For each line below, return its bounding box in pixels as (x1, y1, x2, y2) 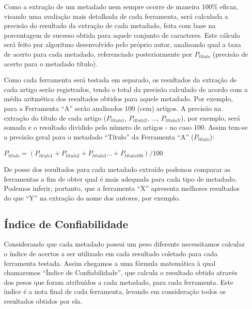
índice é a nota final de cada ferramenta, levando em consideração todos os (4, 286, 226, 296)
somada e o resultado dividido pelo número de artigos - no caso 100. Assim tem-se (4, 122, 248, 132)
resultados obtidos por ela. (4, 296, 82, 306)
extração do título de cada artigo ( (4, 112, 107, 123)
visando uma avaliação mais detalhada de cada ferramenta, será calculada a (4, 11, 228, 21)
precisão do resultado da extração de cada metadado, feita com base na (4, 20, 216, 31)
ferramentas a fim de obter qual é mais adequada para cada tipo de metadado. (4, 173, 237, 184)
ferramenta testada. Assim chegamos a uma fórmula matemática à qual (4, 258, 216, 268)
